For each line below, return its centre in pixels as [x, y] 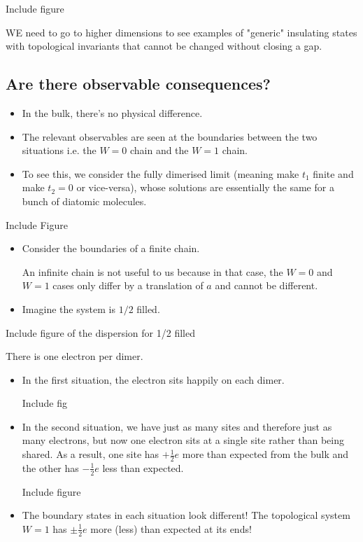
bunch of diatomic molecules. [84, 201]
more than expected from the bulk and [265, 454]
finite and [333, 173]
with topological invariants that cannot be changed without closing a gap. [164, 46]
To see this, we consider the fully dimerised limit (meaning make [161, 173]
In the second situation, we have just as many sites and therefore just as [177, 426]
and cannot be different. [266, 285]
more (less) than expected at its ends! [171, 528]
